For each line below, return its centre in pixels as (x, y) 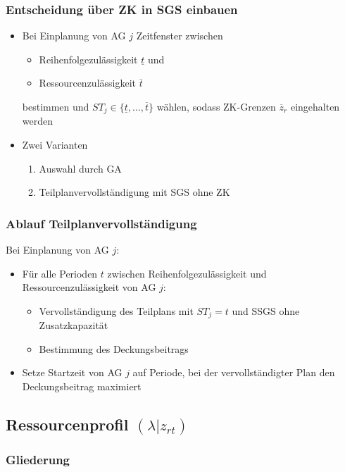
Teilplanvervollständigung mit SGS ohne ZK (134, 192)
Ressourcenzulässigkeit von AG (89, 287)
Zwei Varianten (55, 145)
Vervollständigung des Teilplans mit (116, 310)
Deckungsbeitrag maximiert (82, 386)
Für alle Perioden (60, 273)
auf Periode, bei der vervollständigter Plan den (234, 372)
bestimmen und (56, 106)
